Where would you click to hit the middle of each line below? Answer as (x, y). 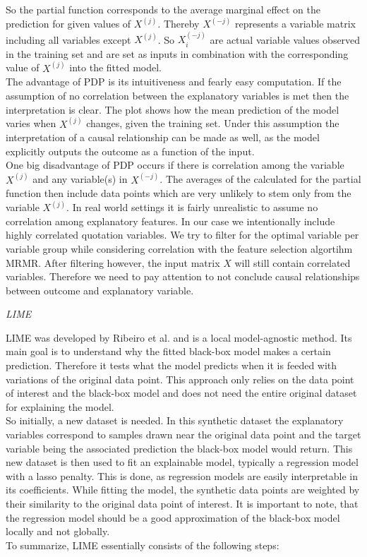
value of (23, 67)
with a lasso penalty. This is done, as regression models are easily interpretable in (182, 475)
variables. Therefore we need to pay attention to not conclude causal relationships (183, 276)
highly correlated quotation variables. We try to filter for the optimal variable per (182, 235)
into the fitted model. (115, 67)
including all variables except (68, 39)
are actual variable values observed (285, 39)
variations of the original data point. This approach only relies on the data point (180, 379)
